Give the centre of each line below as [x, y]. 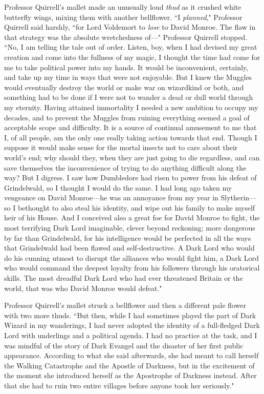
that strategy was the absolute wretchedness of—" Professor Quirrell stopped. [126, 37]
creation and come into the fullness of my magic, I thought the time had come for [132, 57]
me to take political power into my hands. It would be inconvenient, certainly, [126, 67]
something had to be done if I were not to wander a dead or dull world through [129, 97]
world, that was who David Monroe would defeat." [83, 288]
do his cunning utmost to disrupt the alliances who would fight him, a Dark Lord [131, 257]
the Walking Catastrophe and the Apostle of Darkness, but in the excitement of [129, 365]
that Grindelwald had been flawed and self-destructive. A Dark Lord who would [129, 248]
